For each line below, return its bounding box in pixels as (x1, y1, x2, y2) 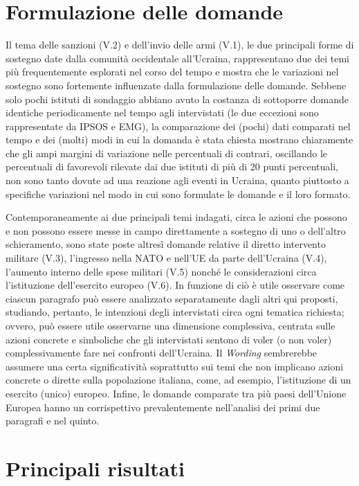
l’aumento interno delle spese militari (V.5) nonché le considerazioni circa (6, 264, 317, 278)
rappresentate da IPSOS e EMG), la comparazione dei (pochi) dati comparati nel (6, 118, 351, 133)
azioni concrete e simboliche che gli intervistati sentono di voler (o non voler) (6, 332, 332, 346)
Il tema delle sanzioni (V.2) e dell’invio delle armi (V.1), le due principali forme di (6, 37, 354, 52)
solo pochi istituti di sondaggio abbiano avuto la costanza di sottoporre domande (6, 91, 349, 106)
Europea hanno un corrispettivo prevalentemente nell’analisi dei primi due (6, 399, 320, 414)
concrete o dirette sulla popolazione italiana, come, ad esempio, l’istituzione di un (6, 372, 351, 387)
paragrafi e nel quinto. (6, 413, 100, 428)
